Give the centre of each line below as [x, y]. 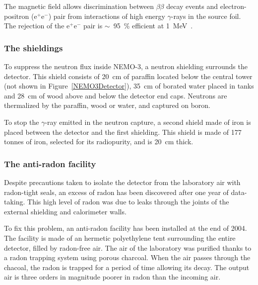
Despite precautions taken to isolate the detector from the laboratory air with [122, 182]
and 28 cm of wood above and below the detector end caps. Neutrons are [116, 95]
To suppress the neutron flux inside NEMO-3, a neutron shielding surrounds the [126, 66]
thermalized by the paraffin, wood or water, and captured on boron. [107, 105]
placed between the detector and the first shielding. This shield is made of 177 [123, 132]
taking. [15, 202]
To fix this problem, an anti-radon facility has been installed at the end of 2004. [126, 228]
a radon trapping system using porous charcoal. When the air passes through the [127, 257]
